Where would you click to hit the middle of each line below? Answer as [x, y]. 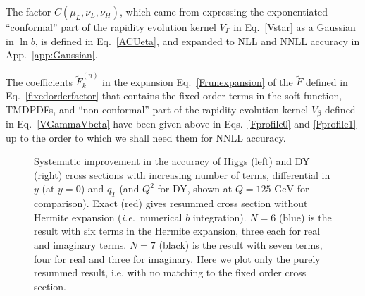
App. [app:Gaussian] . [52, 55]
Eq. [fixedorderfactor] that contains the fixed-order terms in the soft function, [174, 95]
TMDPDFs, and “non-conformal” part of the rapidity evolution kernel [157, 109]
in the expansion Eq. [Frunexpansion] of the [198, 81]
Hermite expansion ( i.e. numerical [108, 217]
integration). [219, 217]
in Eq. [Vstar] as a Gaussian [295, 27]
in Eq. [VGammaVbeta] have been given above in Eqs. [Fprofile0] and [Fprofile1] [181, 124]
